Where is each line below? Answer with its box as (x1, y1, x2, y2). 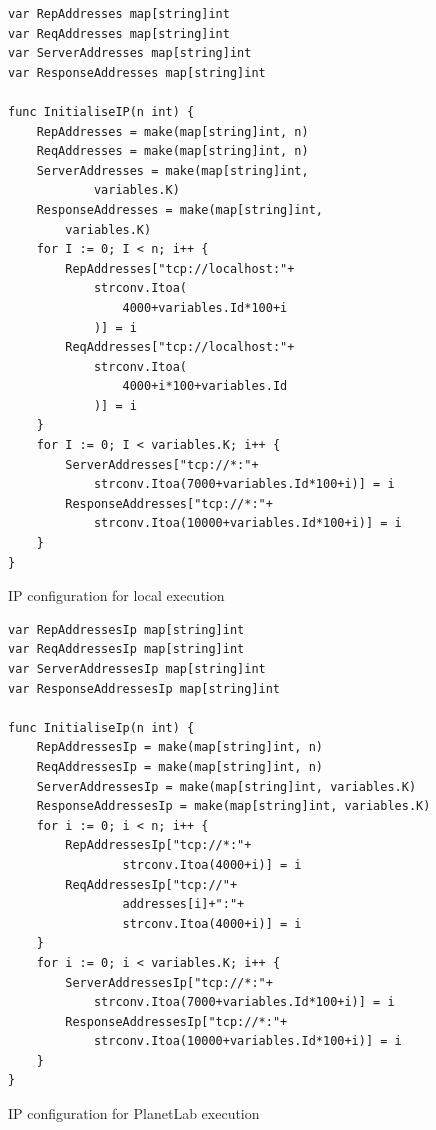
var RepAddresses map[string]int (8, 7, 230, 21)
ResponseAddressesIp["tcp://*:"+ (65, 1014, 288, 1029)
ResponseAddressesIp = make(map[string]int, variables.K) (36, 799, 431, 814)
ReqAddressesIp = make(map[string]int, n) (36, 759, 323, 774)
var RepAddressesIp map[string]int (8, 622, 245, 637)
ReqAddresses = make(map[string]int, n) (36, 144, 309, 159)
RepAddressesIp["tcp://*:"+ (65, 838, 252, 853)
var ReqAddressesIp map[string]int (8, 642, 245, 657)
